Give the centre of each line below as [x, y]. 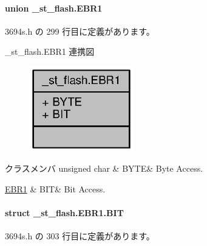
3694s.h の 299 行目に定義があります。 [80, 31]
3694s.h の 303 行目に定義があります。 [80, 236]
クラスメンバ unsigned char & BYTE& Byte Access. [104, 168]
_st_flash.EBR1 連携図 [50, 51]
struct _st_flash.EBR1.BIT [64, 213]
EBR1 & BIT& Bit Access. [55, 188]
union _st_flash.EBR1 [54, 8]
